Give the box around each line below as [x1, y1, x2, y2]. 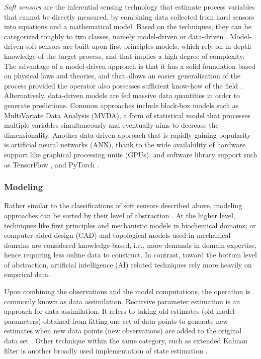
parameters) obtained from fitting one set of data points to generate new [4, 315, 228, 326]
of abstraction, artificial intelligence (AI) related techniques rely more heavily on [4, 259, 252, 270]
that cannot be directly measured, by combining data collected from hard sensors [4, 11, 254, 22]
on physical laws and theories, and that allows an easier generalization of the [4, 70, 240, 81]
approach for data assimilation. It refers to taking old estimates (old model [4, 306, 235, 316]
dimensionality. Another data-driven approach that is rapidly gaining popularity [4, 129, 251, 140]
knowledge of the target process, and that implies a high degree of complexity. [4, 50, 245, 61]
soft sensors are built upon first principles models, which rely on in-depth [25, 41, 251, 51]
